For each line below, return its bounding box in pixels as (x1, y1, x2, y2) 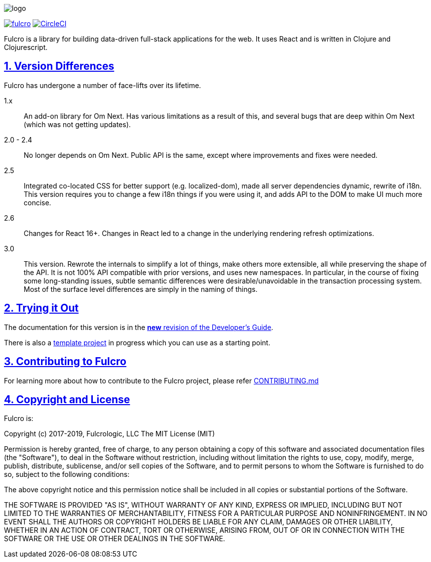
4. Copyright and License (4, 393, 130, 406)
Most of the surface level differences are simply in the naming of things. (24, 284, 258, 293)
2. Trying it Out (4, 302, 79, 315)
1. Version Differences (4, 60, 115, 73)
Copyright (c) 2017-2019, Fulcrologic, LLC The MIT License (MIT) (4, 429, 215, 438)
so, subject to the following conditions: (4, 470, 130, 479)
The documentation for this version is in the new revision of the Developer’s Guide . (4, 323, 274, 331)
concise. (24, 198, 51, 207)
